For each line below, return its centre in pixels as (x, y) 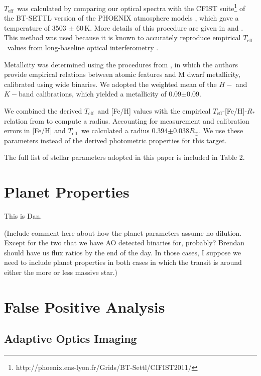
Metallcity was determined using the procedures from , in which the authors (121, 64)
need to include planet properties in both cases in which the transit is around (123, 262)
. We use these (221, 130)
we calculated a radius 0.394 (124, 130)
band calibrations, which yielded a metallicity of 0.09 (100, 94)
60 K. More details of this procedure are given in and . (160, 27)
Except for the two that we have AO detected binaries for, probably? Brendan (124, 243)
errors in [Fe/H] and (35, 130)
